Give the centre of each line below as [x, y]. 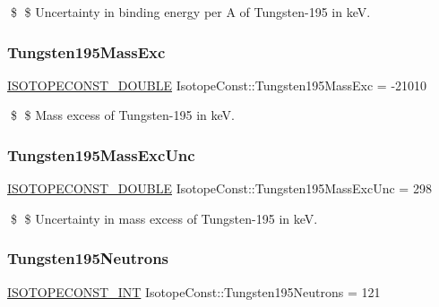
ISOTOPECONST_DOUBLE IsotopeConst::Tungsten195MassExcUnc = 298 [219, 188]
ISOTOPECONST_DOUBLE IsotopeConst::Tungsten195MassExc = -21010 [217, 85]
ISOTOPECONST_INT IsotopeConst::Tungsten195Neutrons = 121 [194, 291]
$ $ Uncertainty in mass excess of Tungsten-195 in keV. [164, 218]
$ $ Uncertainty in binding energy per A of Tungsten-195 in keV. [190, 12]
